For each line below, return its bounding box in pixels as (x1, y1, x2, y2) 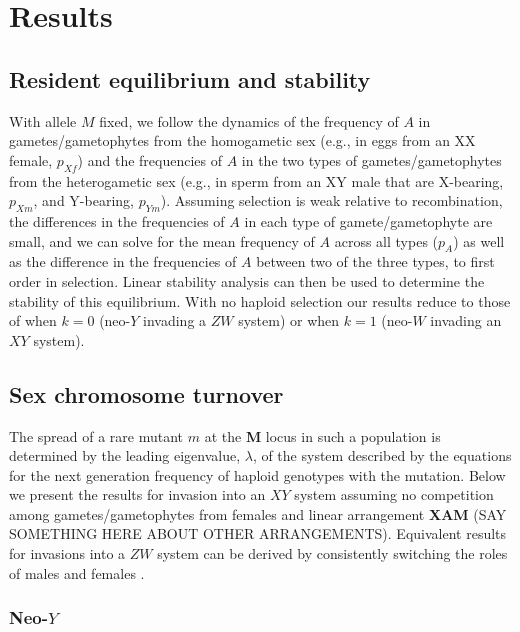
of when (9, 310, 57, 331)
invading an (430, 310, 502, 331)
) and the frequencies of (77, 149, 222, 170)
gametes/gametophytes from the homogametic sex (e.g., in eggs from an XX (9, 130, 476, 151)
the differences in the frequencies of (9, 210, 225, 231)
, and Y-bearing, (33, 190, 134, 211)
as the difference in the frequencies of (9, 251, 237, 272)
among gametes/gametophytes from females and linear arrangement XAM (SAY (9, 503, 507, 524)
